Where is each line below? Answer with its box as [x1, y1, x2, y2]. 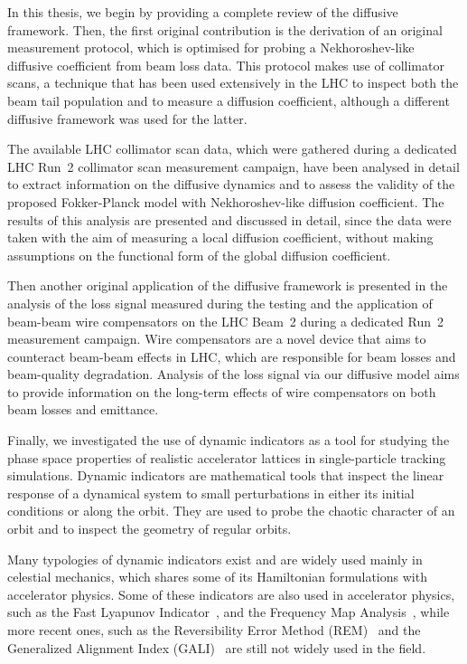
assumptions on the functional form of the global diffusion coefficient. [7, 245, 391, 264]
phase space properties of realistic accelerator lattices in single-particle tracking [7, 448, 446, 467]
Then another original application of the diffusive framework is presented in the [7, 276, 448, 295]
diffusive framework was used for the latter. [7, 109, 248, 128]
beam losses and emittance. [7, 400, 159, 419]
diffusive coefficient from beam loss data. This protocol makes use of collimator [7, 55, 444, 74]
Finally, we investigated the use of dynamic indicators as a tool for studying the [7, 431, 450, 450]
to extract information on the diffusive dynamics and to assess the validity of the [7, 175, 455, 194]
